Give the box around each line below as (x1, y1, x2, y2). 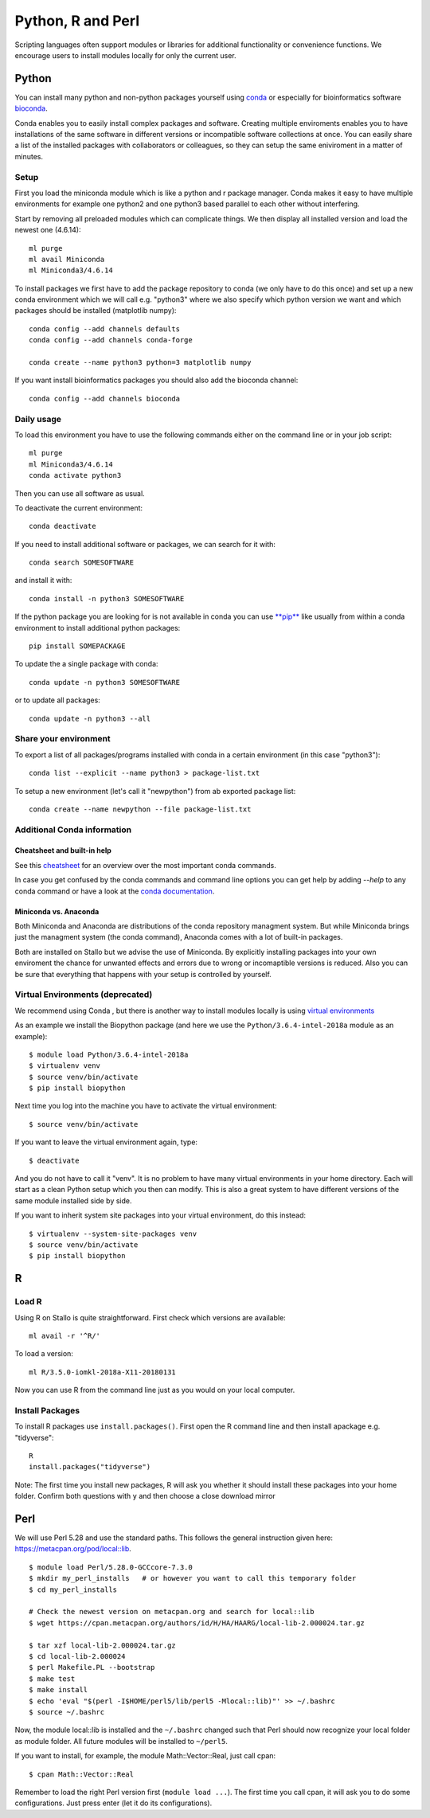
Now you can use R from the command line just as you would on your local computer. (14, 1386, 295, 1395)
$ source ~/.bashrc (29, 1707, 105, 1716)
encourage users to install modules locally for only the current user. (14, 50, 236, 60)
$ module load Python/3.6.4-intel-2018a (29, 1050, 189, 1059)
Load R (14, 1296, 42, 1308)
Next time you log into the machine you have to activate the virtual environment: (14, 1101, 278, 1111)
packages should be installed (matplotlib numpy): (14, 306, 177, 315)
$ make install (29, 1685, 88, 1695)
